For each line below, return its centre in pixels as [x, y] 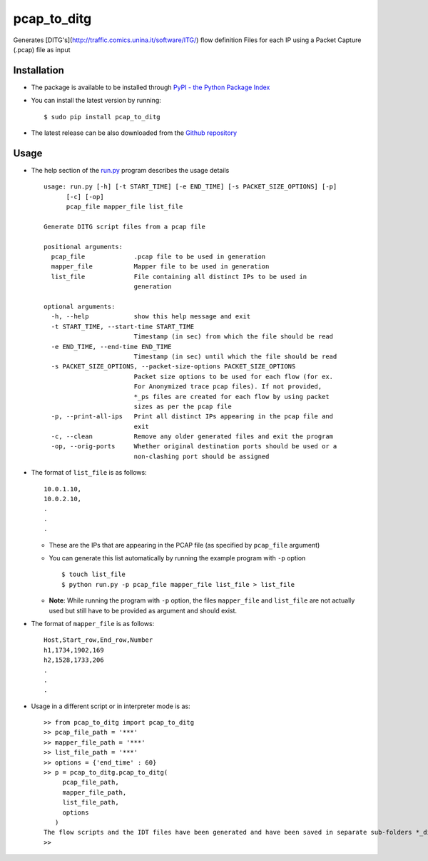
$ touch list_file [94, 574]
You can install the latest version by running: [96, 101]
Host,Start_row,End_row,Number [98, 640]
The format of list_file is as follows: [89, 473]
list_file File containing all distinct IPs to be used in [179, 276]
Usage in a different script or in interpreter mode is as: [111, 706]
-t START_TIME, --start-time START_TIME [123, 326]
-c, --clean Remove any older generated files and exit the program [192, 437]
